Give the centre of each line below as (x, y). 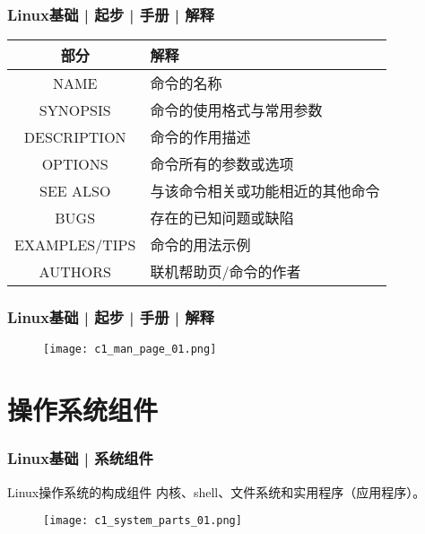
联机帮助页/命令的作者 (226, 272)
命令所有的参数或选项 (222, 164)
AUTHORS (75, 271)
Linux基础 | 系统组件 (80, 458)
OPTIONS (75, 163)
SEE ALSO (75, 190)
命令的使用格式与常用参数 (236, 110)
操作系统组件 (83, 410)
